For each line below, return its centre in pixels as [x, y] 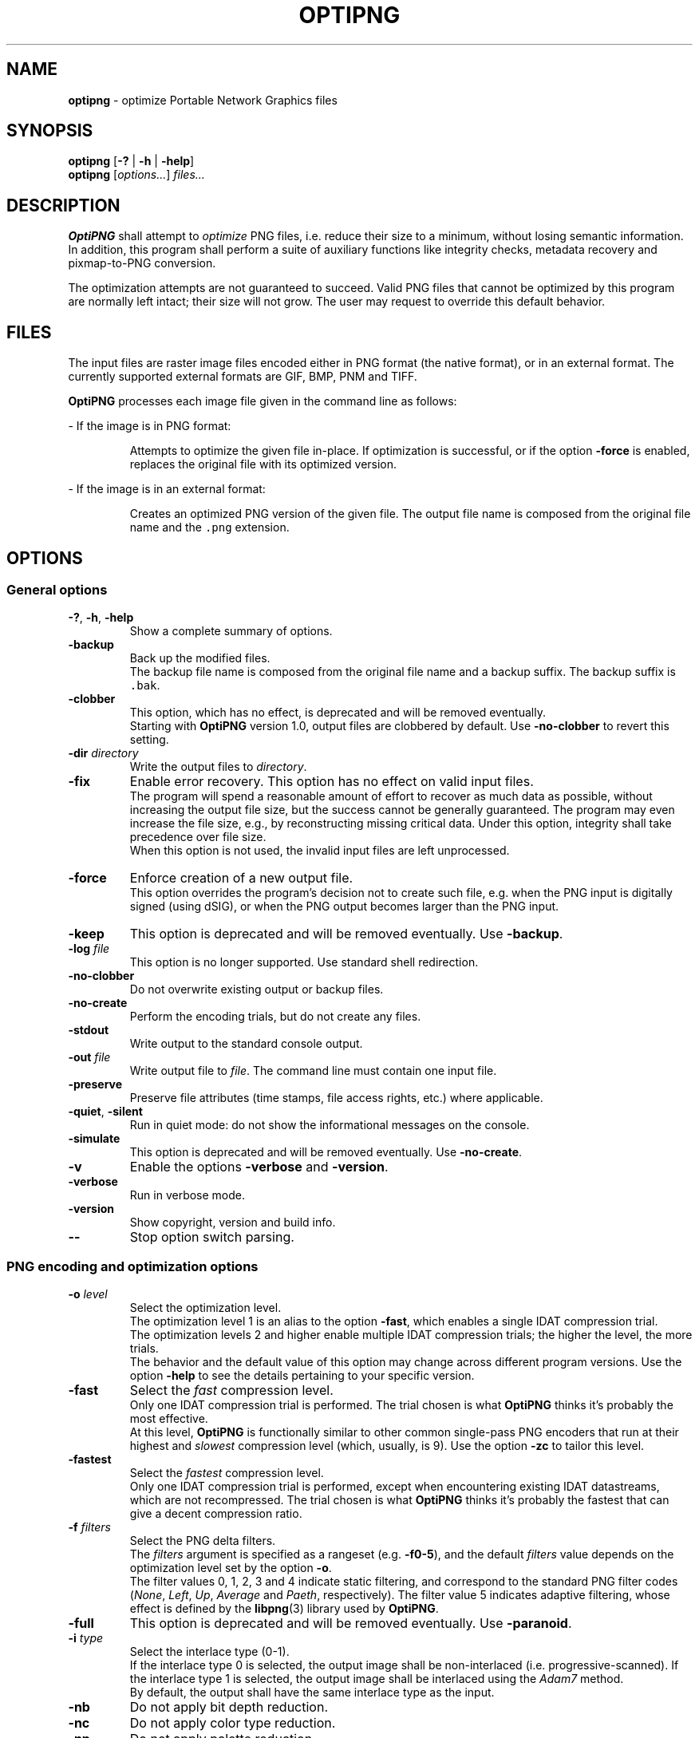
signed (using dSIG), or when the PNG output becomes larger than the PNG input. [344, 907]
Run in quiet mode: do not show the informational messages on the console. [330, 1125]
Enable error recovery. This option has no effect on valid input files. [332, 782]
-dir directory [103, 753]
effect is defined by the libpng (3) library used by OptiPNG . [284, 1609]
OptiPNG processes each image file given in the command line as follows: [263, 401]
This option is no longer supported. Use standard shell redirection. [304, 962]
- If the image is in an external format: [167, 489]
